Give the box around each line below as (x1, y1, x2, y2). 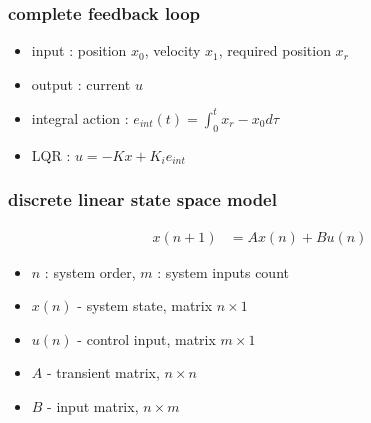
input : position (31, 40, 127, 61)
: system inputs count (157, 261, 289, 282)
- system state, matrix (77, 295, 213, 316)
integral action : (31, 107, 129, 128)
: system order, (44, 261, 136, 282)
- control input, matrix (77, 328, 216, 349)
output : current (31, 73, 131, 94)
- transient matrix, (46, 362, 160, 383)
